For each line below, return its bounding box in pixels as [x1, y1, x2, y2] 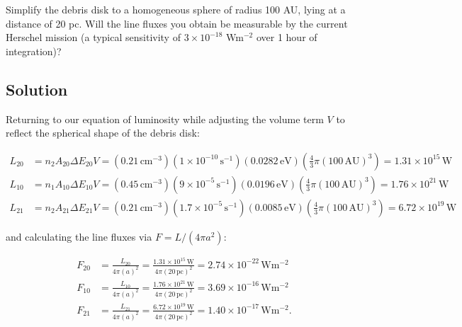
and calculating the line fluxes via [6, 229, 152, 243]
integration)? [6, 43, 62, 58]
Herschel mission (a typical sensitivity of [6, 30, 181, 45]
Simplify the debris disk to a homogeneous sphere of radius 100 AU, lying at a [6, 2, 346, 16]
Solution [6, 78, 68, 100]
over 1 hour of [256, 30, 317, 45]
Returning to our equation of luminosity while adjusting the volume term [6, 111, 324, 126]
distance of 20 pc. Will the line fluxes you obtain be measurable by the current [6, 16, 348, 30]
